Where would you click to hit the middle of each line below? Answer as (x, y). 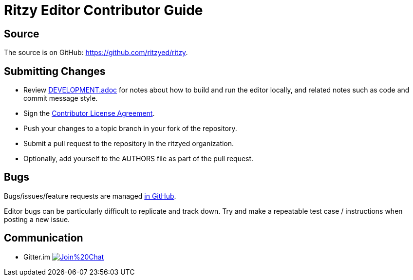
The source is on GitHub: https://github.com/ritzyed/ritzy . (96, 53)
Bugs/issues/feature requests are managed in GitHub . (90, 196)
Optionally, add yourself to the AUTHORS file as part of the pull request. (139, 159)
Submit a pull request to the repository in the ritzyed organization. (129, 144)
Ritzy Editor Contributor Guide (103, 10)
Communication (44, 238)
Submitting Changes (55, 71)
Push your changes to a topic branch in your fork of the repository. (130, 129)
